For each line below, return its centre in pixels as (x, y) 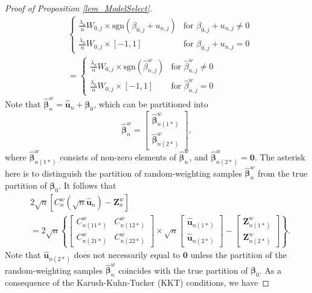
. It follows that (88, 185)
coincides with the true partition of (183, 270)
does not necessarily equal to (127, 255)
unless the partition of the (239, 255)
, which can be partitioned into (151, 104)
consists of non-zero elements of (118, 156)
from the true (283, 173)
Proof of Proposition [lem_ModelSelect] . (79, 8)
